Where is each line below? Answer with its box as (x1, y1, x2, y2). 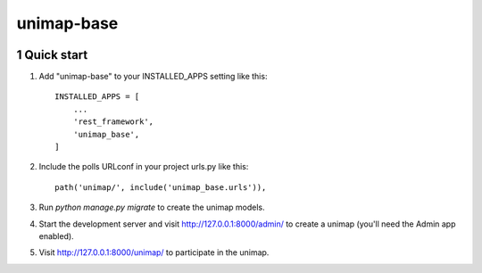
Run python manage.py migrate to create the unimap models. (38, 202, 265, 213)
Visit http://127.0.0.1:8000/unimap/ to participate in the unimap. (38, 247, 270, 258)
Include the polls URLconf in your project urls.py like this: (38, 161, 249, 172)
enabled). (38, 230, 75, 241)
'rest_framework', (72, 117, 154, 127)
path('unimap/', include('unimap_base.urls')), (54, 182, 267, 192)
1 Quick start (16, 47, 88, 62)
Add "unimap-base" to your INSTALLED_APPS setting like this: (38, 71, 268, 82)
